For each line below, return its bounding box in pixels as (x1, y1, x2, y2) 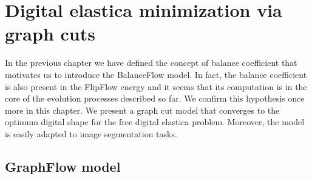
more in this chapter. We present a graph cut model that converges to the (5, 103, 280, 116)
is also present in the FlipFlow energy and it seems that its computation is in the (5, 80, 307, 93)
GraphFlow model (5, 157, 121, 175)
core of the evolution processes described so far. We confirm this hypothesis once (5, 92, 305, 105)
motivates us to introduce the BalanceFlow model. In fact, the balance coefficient (5, 68, 307, 80)
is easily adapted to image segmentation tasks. (5, 127, 177, 140)
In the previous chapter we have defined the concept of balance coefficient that (5, 56, 297, 69)
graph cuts (5, 21, 95, 46)
